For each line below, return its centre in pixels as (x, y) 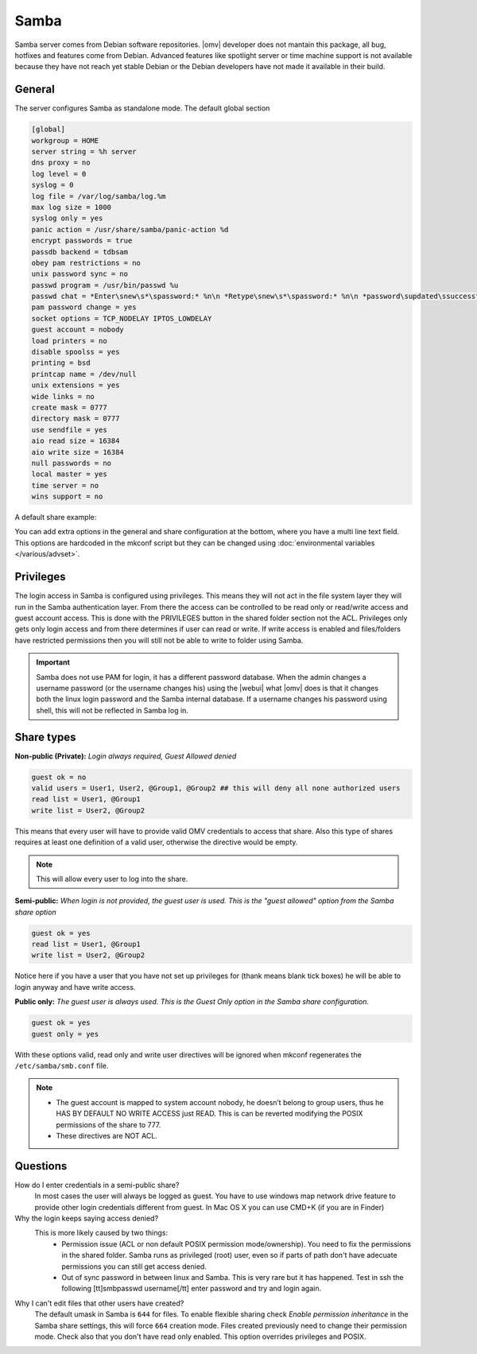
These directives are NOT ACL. (107, 1135)
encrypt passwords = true (82, 241)
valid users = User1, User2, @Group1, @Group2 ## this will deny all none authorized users (216, 788)
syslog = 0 (52, 185)
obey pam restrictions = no (86, 263)
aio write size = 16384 (78, 452)
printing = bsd (61, 363)
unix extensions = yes (76, 385)
